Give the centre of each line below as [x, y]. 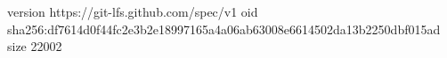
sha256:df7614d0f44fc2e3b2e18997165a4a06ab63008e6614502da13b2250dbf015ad [224, 29]
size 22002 [35, 46]
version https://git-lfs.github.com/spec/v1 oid [133, 11]
